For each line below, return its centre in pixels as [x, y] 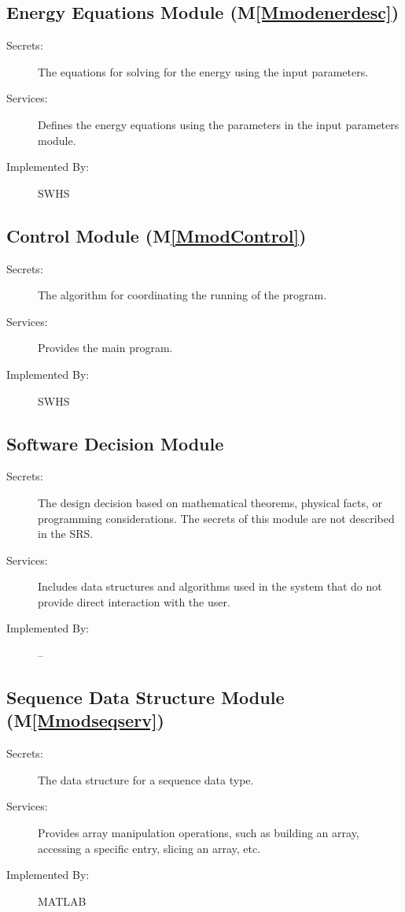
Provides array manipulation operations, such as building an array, [199, 833]
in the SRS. [66, 534]
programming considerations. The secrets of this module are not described [216, 518]
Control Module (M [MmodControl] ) [156, 235]
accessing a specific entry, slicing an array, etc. [149, 848]
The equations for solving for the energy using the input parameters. [203, 71]
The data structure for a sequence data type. [146, 779]
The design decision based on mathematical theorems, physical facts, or [210, 502]
